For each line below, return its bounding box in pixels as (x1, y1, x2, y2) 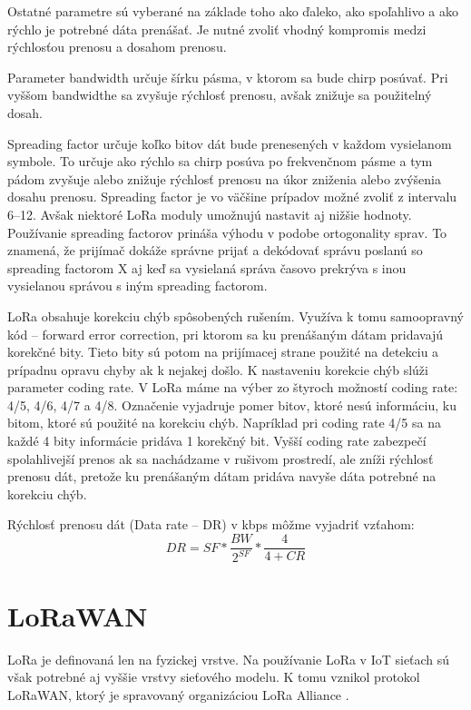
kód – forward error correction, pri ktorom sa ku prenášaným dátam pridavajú (7, 324, 444, 343)
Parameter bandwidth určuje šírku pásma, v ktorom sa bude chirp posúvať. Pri (7, 67, 448, 86)
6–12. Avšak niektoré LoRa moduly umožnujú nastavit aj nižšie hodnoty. (7, 204, 412, 223)
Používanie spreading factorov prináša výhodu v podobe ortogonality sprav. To (7, 222, 447, 242)
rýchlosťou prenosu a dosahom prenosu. (7, 37, 227, 56)
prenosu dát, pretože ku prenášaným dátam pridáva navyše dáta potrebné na (7, 467, 437, 486)
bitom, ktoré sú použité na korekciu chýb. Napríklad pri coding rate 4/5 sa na (7, 413, 441, 432)
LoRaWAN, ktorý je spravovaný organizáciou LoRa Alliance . (7, 685, 349, 704)
